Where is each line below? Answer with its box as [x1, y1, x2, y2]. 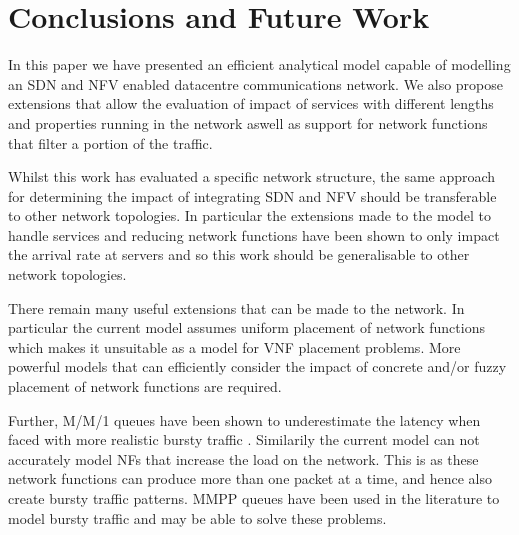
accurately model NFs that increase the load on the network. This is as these [8, 448, 479, 469]
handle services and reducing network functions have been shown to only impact [8, 224, 500, 245]
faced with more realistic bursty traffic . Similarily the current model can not [8, 429, 480, 450]
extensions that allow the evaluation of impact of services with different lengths [8, 93, 494, 114]
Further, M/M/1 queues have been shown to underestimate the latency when [8, 409, 481, 430]
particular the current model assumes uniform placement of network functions [8, 317, 485, 338]
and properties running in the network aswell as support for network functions [8, 112, 488, 133]
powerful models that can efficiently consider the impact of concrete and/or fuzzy [8, 356, 507, 377]
